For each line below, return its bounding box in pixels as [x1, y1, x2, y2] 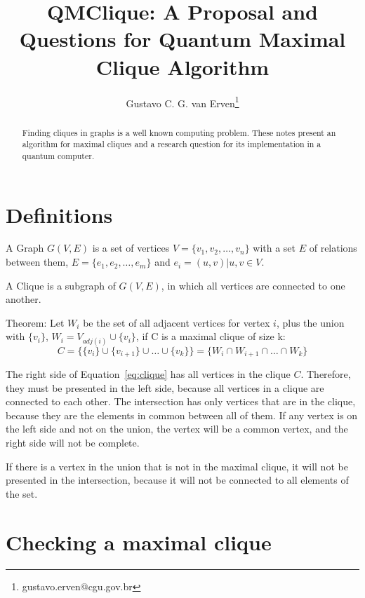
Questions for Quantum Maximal [19, 25, 346, 53]
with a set [253, 240, 296, 255]
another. [6, 292, 41, 306]
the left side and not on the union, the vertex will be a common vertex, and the [6, 421, 348, 436]
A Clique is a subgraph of [6, 278, 116, 292]
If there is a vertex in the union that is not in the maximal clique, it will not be [6, 458, 348, 473]
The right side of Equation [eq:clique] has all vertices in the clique [6, 367, 291, 381]
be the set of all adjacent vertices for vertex [83, 315, 270, 329]
